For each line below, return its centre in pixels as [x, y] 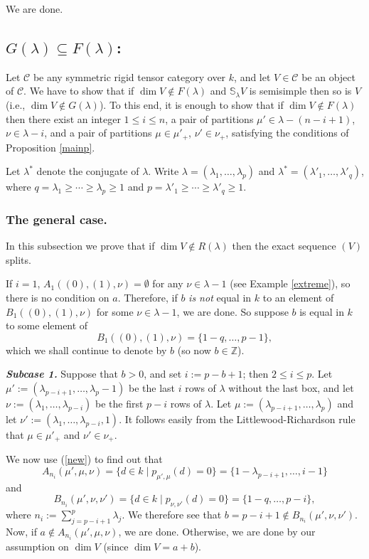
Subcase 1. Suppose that [62, 374]
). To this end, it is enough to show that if [191, 104]
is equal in [322, 311]
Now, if [21, 532]
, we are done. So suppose [232, 311]
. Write [164, 171]
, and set [163, 374]
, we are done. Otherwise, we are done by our [217, 532]
